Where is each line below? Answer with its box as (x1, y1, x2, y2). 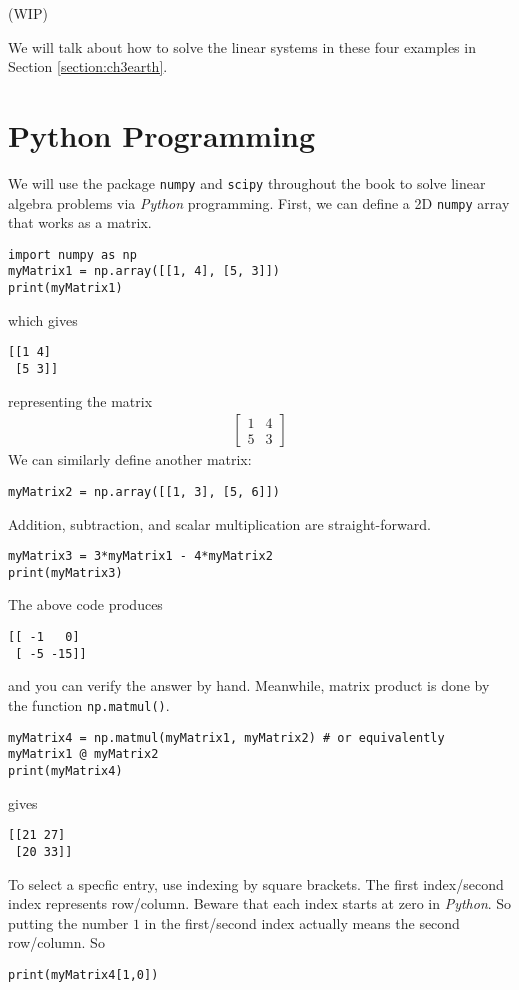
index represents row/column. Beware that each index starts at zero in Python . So (8, 893, 512, 914)
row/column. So (8, 932, 105, 953)
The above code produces (8, 594, 163, 615)
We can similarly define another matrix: (8, 449, 252, 470)
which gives (8, 309, 78, 330)
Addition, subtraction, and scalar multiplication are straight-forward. (8, 513, 431, 534)
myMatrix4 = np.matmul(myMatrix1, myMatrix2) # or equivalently (8, 730, 445, 745)
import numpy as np (8, 247, 137, 262)
